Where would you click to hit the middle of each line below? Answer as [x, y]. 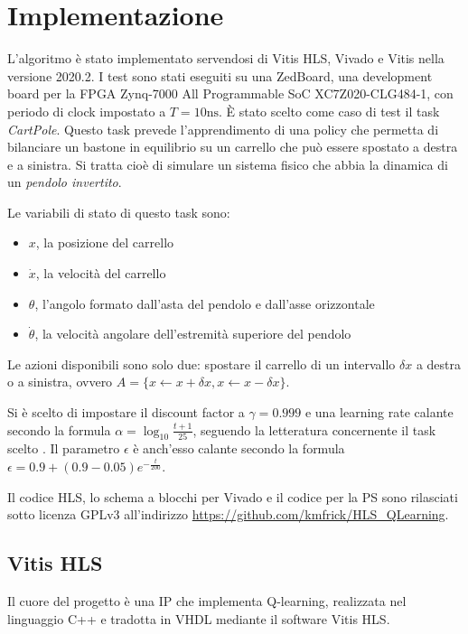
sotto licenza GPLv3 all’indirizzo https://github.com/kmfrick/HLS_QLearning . [228, 514]
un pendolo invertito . [65, 182]
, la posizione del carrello [105, 242]
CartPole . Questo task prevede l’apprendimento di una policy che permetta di [223, 129]
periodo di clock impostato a [87, 111]
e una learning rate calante [379, 412]
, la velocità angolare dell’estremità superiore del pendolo [193, 334]
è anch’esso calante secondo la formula [239, 448]
